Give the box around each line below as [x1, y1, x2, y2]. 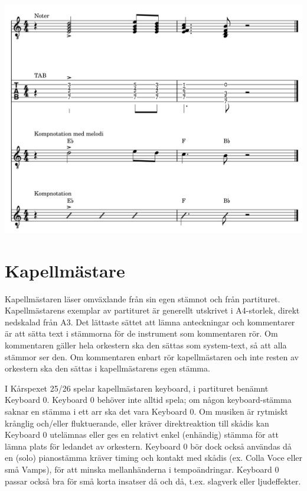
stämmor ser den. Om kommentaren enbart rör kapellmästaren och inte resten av [5, 350, 299, 363]
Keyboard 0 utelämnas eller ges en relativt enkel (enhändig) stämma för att [5, 428, 279, 441]
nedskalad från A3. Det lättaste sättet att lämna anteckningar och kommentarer [5, 315, 295, 328]
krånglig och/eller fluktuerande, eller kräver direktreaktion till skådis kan [5, 416, 269, 429]
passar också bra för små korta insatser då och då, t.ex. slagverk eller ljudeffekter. [5, 474, 301, 487]
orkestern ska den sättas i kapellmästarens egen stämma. [5, 362, 210, 374]
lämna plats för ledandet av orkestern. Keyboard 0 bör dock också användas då [5, 440, 292, 452]
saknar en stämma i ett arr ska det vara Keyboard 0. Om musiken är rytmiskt [5, 405, 288, 417]
